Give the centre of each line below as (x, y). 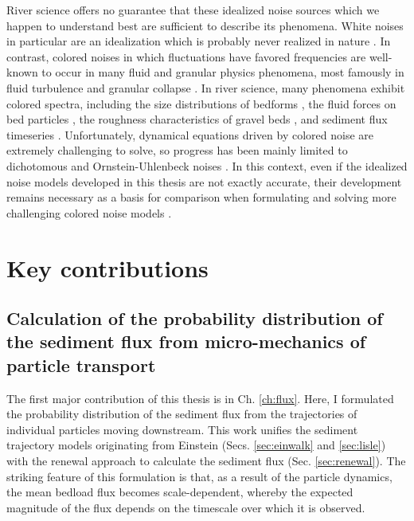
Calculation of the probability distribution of (195, 318)
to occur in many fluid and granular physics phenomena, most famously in (223, 72)
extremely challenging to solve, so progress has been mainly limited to (177, 150)
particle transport (81, 364)
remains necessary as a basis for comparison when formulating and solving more (201, 197)
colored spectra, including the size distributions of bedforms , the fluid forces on (201, 103)
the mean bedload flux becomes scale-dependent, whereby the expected (180, 492)
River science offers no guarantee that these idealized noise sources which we (193, 10)
